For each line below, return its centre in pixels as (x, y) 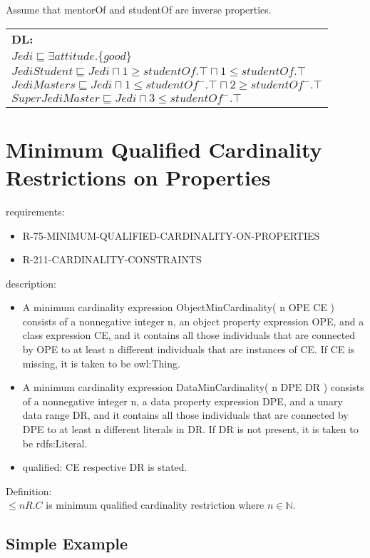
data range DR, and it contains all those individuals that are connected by (185, 415)
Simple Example (67, 543)
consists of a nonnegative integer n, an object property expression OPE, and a (193, 321)
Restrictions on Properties (138, 177)
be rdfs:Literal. (55, 443)
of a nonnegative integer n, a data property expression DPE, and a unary (183, 401)
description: (31, 283)
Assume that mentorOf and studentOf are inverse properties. (139, 9)
